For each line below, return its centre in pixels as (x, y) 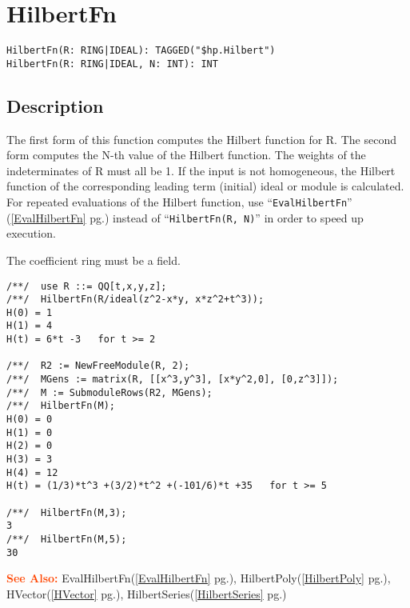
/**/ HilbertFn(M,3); (67, 512)
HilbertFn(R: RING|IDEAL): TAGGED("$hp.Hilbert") (141, 51)
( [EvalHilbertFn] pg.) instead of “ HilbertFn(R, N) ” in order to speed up (185, 217)
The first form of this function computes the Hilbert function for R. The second (201, 139)
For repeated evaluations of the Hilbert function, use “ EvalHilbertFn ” (179, 202)
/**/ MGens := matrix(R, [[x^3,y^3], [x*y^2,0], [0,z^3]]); (173, 380)
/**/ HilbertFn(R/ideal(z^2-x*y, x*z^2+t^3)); (135, 300)
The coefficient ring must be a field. (94, 260)
